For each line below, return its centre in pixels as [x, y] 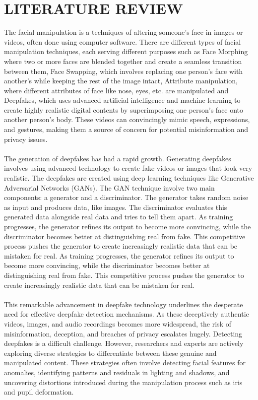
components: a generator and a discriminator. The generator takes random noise [126, 197]
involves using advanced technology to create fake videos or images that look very [128, 168]
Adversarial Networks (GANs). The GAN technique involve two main [109, 187]
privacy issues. [26, 139]
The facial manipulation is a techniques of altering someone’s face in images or [124, 32]
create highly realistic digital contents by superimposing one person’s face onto [124, 109]
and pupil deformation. [39, 392]
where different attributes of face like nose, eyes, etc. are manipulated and [116, 90]
